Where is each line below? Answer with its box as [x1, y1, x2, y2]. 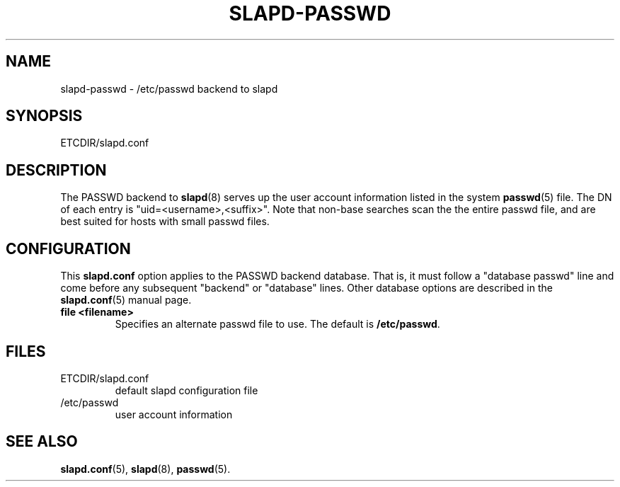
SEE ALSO [6, 432, 78, 451]
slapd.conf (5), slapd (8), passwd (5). [60, 462, 231, 475]
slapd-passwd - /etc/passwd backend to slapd [60, 82, 278, 95]
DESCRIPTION [6, 161, 107, 179]
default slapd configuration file [115, 384, 258, 396]
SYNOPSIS [6, 107, 83, 125]
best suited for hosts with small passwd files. [60, 215, 270, 228]
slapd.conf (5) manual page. [60, 294, 192, 306]
